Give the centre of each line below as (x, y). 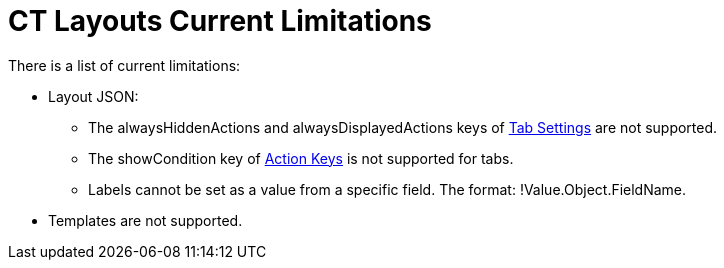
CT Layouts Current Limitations (220, 21)
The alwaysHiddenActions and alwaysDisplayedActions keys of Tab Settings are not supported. (403, 127)
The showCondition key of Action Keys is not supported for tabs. (301, 158)
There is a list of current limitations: (124, 65)
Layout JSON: (93, 96)
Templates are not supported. (145, 220)
